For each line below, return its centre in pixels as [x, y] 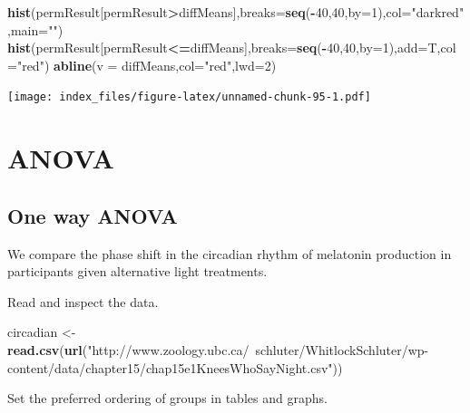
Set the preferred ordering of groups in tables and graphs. [167, 398]
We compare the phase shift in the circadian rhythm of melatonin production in [230, 253]
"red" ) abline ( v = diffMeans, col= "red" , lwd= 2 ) [147, 65]
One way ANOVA [93, 215]
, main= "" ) [35, 29]
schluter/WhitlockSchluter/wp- [342, 349]
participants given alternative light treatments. [137, 271]
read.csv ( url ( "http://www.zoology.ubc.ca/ [128, 349]
